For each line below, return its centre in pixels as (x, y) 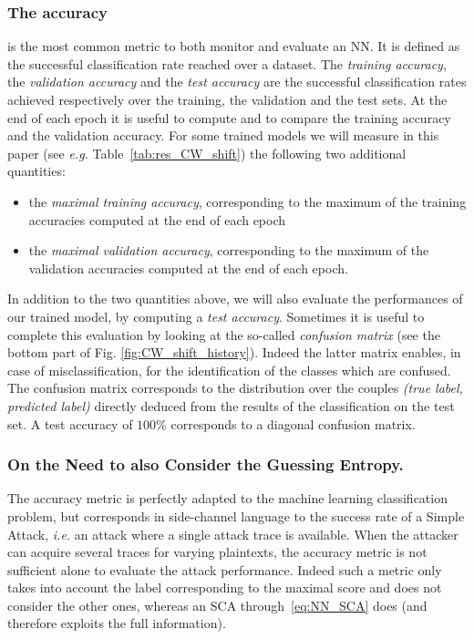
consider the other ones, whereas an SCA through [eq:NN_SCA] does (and (217, 605)
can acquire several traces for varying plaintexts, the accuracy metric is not (217, 552)
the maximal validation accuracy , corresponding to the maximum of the (229, 250)
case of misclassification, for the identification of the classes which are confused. (229, 370)
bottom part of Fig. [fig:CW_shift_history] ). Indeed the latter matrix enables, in (234, 352)
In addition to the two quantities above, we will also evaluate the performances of (235, 299)
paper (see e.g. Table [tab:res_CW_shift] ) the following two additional (207, 153)
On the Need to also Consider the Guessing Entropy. (206, 464)
